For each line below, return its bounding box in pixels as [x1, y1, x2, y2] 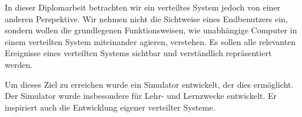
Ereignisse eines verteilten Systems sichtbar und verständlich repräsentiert [5, 47, 272, 59]
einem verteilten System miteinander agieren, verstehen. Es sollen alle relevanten [5, 35, 296, 47]
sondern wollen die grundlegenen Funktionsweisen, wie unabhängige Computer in [5, 24, 297, 36]
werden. [5, 58, 33, 70]
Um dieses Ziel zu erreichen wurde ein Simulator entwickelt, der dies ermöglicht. [5, 78, 294, 90]
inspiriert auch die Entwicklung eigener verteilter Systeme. [5, 101, 215, 113]
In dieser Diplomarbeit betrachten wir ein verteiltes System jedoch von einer [5, 1, 281, 13]
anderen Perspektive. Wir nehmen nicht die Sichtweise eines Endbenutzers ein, [5, 12, 288, 25]
